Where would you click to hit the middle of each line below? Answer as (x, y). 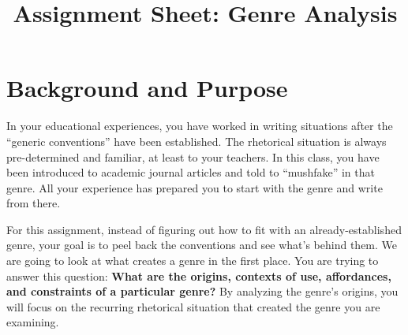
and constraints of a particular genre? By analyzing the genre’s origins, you (202, 291)
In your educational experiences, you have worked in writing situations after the (200, 126)
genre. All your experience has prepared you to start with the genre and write (195, 187)
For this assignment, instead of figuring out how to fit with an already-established (204, 229)
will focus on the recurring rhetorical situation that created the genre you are (193, 306)
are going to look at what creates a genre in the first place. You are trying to (193, 261)
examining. (33, 322)
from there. (34, 203)
